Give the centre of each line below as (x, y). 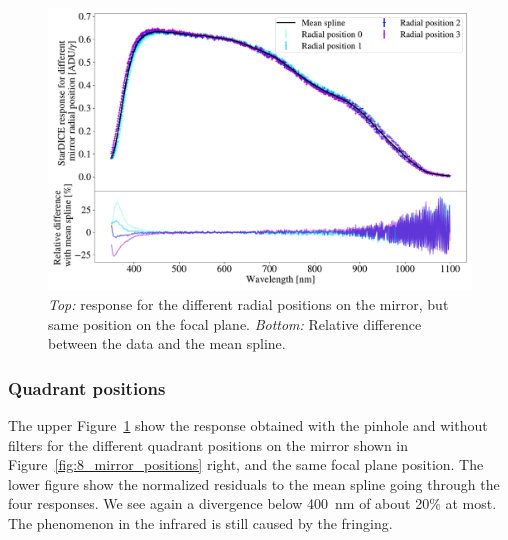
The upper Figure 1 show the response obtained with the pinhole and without (248, 424)
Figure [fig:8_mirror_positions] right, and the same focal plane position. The (246, 464)
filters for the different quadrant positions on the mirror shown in (208, 444)
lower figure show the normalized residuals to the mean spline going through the (254, 483)
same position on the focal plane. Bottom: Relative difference (235, 323)
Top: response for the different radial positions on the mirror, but (248, 303)
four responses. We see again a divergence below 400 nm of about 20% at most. (252, 503)
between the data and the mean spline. (167, 343)
